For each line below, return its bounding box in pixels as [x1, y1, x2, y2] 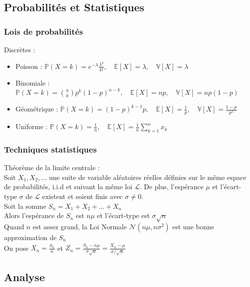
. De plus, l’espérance [139, 181, 204, 192]
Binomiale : [15, 77, 50, 88]
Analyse [4, 269, 45, 285]
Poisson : [15, 61, 43, 71]
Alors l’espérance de [4, 210, 64, 221]
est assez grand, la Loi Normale [32, 221, 127, 231]
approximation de [4, 232, 57, 242]
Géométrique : [15, 104, 58, 114]
